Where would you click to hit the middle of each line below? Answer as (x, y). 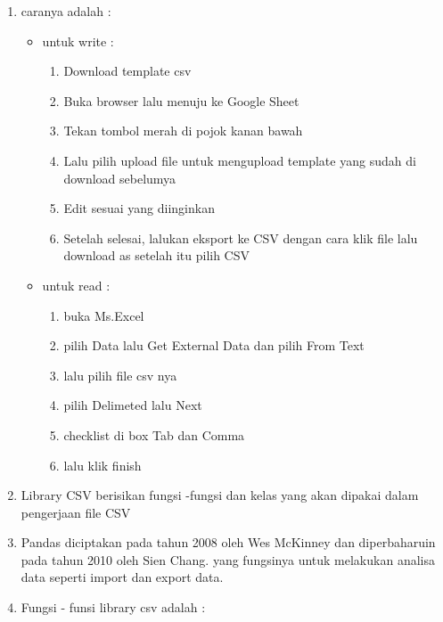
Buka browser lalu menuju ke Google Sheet (181, 100)
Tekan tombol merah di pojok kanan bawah (183, 131)
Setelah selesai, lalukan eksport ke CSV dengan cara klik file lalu (241, 237)
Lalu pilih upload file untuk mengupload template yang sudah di (240, 160)
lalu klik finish (103, 465)
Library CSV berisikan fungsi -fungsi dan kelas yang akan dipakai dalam (220, 495)
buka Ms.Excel (104, 315)
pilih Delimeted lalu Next (133, 405)
